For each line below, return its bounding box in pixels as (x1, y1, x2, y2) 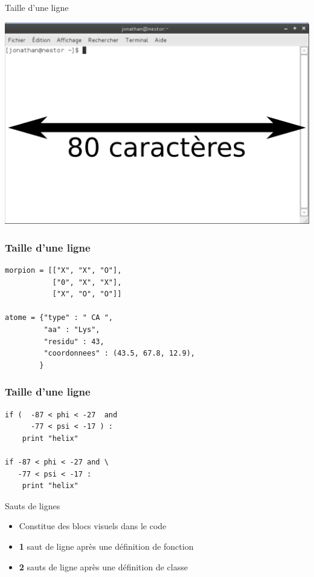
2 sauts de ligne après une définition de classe (19, 560, 188, 573)
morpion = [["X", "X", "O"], (5, 266, 122, 275)
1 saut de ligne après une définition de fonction (19, 540, 194, 553)
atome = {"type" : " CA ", (5, 313, 113, 322)
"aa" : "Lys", (43, 325, 100, 334)
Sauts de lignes (5, 499, 60, 512)
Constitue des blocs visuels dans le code (19, 520, 167, 532)
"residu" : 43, (43, 337, 104, 346)
